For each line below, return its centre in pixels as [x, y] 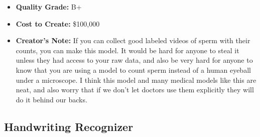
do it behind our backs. [51, 99]
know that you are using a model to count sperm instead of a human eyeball [133, 70]
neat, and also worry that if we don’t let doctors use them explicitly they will [135, 90]
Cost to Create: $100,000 [58, 23]
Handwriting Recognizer [69, 126]
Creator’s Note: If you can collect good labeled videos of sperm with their [133, 40]
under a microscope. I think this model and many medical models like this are [136, 80]
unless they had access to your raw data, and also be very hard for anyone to [134, 60]
